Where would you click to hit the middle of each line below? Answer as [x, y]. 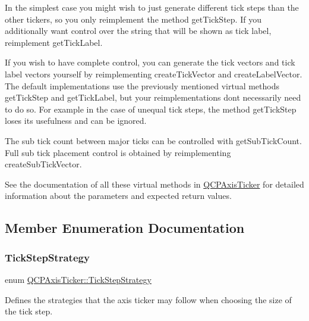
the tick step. [29, 311]
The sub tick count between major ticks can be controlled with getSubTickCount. [153, 140]
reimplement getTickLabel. [54, 42]
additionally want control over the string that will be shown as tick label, [138, 31]
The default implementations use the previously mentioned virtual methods [142, 85]
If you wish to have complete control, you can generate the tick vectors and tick [150, 62]
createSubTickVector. [43, 164]
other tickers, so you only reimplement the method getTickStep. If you [133, 19]
